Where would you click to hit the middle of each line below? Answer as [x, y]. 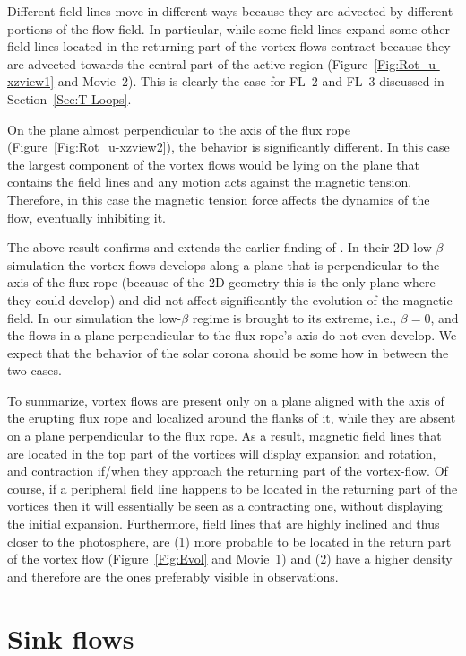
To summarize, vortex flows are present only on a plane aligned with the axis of [226, 400]
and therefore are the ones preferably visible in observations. [173, 576]
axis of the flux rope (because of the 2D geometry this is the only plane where [221, 282]
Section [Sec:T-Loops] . [69, 98]
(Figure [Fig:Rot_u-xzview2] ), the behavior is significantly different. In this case [229, 147]
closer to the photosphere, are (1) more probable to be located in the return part [229, 541]
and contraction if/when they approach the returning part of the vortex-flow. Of [228, 471]
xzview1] [31, 81]
